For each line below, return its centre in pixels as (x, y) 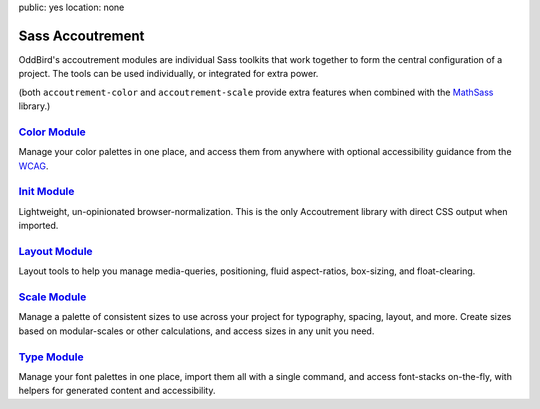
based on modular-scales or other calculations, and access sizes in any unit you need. (196, 331)
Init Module (46, 192)
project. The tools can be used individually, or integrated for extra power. (168, 74)
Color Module (52, 132)
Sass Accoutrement (81, 35)
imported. (38, 226)
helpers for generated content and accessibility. (117, 391)
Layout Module (56, 251)
